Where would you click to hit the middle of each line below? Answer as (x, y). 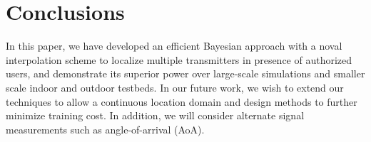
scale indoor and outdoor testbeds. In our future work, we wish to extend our (175, 87)
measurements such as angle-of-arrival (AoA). (105, 129)
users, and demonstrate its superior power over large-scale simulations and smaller (185, 73)
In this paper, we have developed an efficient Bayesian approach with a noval (174, 46)
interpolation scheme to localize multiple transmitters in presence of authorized (179, 59)
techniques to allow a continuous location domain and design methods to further (182, 101)
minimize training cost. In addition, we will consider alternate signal (155, 115)
